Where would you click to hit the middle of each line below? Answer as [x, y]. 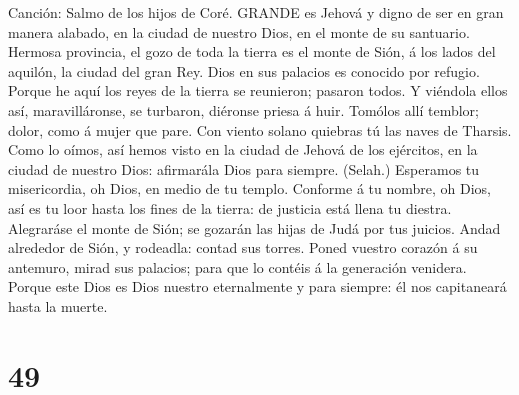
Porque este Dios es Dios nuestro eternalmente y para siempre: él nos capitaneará [257, 286]
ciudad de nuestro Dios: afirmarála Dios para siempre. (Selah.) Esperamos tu [244, 168]
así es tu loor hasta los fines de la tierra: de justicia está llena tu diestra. [230, 207]
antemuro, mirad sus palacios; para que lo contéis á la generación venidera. [237, 266]
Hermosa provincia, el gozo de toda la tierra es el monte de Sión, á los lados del [252, 51]
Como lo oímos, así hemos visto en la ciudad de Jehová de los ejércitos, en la [243, 149]
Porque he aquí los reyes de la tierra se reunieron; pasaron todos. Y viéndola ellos [258, 90]
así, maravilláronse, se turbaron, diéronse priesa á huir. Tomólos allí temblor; [243, 109]
